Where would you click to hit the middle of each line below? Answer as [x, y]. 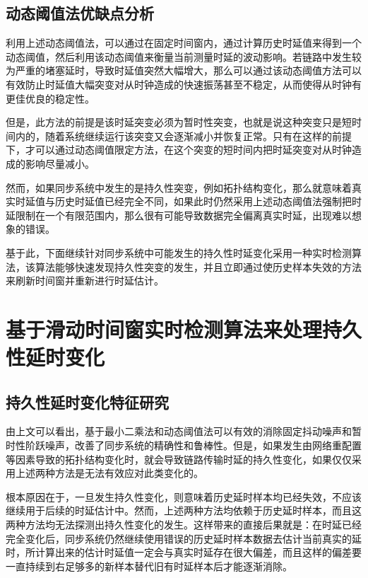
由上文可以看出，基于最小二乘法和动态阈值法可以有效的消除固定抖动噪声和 [179, 431]
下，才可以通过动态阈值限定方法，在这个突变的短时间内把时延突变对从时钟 [179, 150]
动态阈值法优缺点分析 [80, 13]
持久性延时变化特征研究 [87, 401]
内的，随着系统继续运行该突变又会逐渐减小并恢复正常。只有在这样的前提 [183, 135]
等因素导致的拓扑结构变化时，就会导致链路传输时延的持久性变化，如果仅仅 [179, 459]
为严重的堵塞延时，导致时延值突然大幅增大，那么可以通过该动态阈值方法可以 [184, 70]
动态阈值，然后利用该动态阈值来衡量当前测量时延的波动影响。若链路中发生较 [184, 56]
